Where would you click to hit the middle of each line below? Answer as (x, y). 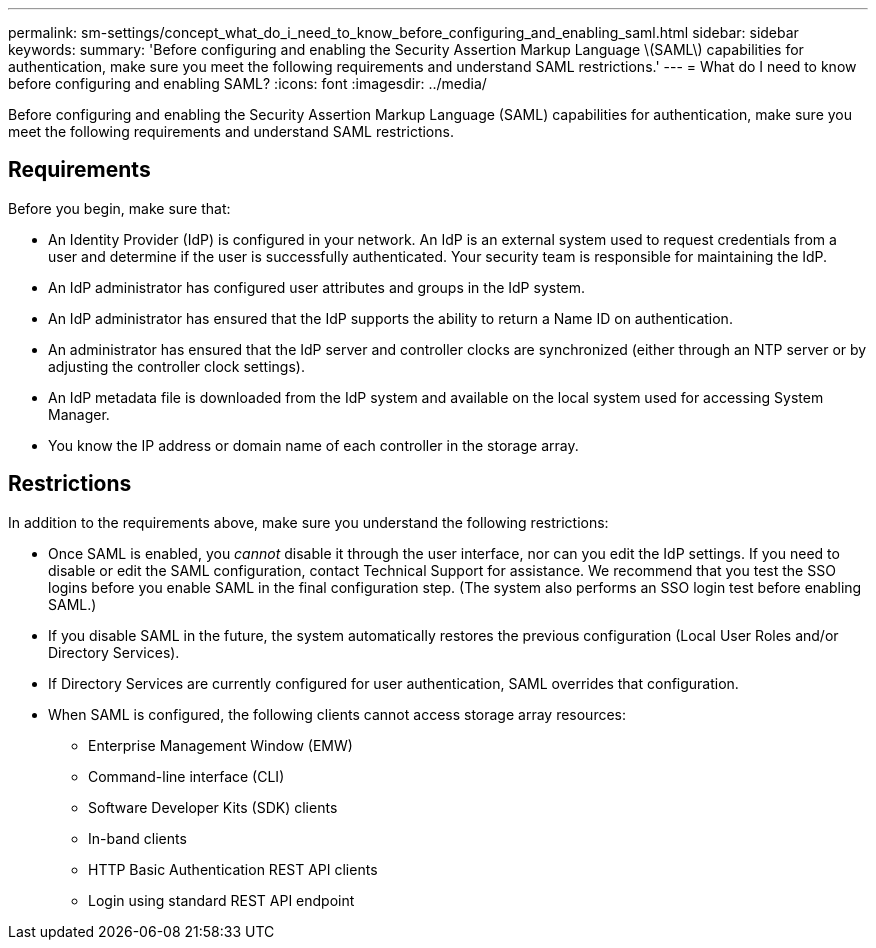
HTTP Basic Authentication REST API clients (233, 869)
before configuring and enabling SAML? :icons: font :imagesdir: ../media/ (247, 83)
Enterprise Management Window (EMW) (220, 745)
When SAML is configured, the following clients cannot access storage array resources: (337, 714)
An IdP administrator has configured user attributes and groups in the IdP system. (317, 287)
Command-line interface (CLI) (186, 776)
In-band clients (137, 838)
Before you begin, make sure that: (119, 208)
